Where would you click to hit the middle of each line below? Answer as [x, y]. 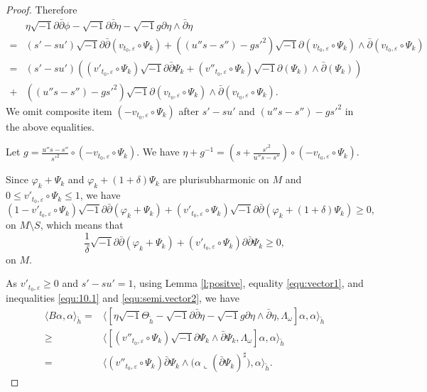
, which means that [82, 225]
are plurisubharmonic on [216, 179]
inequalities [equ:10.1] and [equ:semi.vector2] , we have [123, 298]
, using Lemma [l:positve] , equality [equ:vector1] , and [248, 283]
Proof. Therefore [42, 9]
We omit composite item [59, 110]
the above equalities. [50, 126]
